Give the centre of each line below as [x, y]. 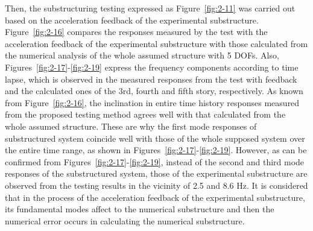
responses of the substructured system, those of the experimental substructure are [156, 173]
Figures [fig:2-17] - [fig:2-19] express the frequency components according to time [152, 67]
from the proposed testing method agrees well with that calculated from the [145, 114]
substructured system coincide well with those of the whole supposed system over [155, 138]
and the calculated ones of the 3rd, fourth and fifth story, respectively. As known [154, 91]
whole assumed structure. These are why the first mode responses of [131, 126]
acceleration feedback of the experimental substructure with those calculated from [156, 43]
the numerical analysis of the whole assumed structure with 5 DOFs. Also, [142, 55]
